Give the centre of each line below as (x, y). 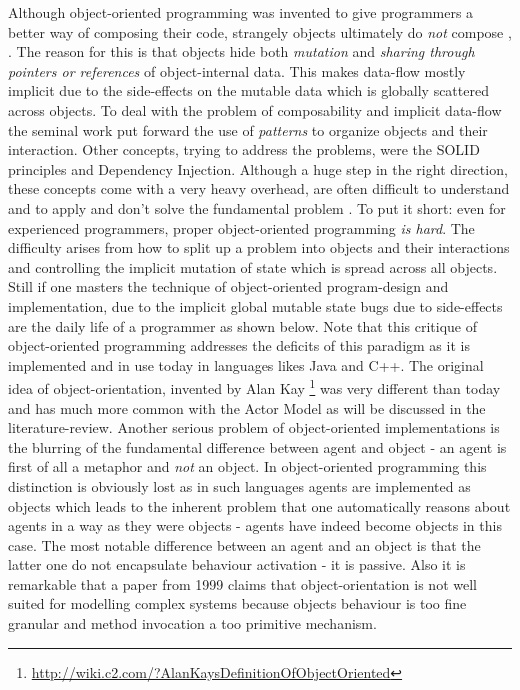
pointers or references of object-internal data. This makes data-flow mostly (237, 70)
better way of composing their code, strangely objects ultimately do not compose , (260, 31)
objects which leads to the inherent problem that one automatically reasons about (259, 505)
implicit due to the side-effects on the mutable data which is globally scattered (248, 90)
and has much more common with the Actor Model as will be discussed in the (247, 407)
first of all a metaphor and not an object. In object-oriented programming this (247, 466)
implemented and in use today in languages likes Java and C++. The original (246, 364)
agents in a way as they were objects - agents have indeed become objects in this (255, 525)
